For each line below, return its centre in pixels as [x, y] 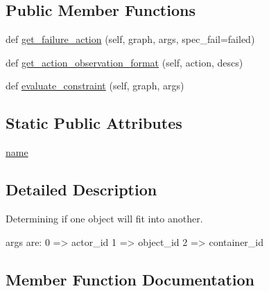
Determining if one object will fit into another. [104, 218]
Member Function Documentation [130, 279]
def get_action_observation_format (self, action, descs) [124, 62]
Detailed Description [81, 189]
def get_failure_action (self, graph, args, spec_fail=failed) [130, 39]
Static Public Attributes [94, 123]
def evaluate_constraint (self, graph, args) [95, 86]
